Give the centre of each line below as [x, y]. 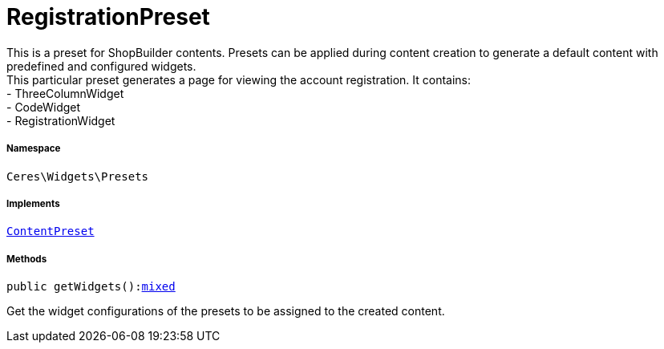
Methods [27, 259]
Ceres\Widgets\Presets [78, 176]
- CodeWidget [44, 107]
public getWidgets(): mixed [91, 287]
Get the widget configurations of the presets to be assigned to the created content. [226, 311]
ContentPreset [51, 231]
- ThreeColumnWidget [65, 93]
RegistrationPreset [108, 17]
